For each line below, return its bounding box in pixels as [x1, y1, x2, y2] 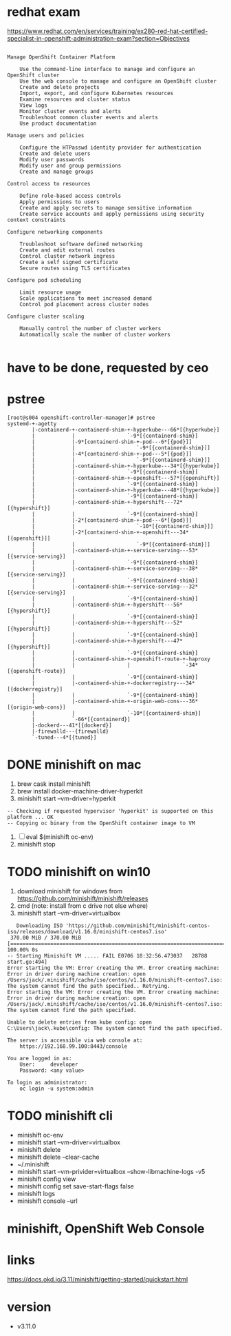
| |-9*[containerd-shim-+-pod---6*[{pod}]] [32, 438, 192, 445]
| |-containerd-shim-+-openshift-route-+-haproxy [32, 656, 211, 662]
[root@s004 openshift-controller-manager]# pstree [7, 414, 155, 421]
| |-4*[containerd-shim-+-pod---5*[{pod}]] [32, 451, 192, 458]
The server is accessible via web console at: [7, 1037, 143, 1044]
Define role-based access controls [19, 192, 122, 199]
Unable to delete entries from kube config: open [7, 1018, 153, 1026]
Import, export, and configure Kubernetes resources [19, 90, 174, 97]
